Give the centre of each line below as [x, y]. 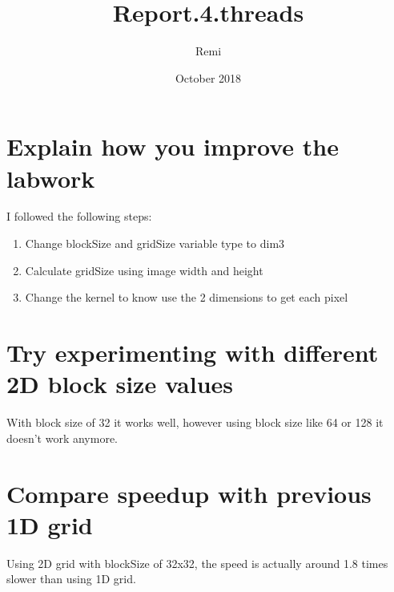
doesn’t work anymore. [62, 438]
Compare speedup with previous [189, 493]
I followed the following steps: [79, 216]
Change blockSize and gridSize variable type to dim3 [155, 243]
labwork [51, 178]
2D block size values [120, 384]
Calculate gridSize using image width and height [144, 270]
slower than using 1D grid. [71, 579]
